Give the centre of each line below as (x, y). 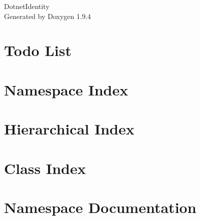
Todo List (38, 50)
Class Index (45, 168)
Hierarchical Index (69, 129)
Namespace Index (66, 89)
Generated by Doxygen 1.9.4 (47, 16)
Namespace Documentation (100, 207)
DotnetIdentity (27, 6)
